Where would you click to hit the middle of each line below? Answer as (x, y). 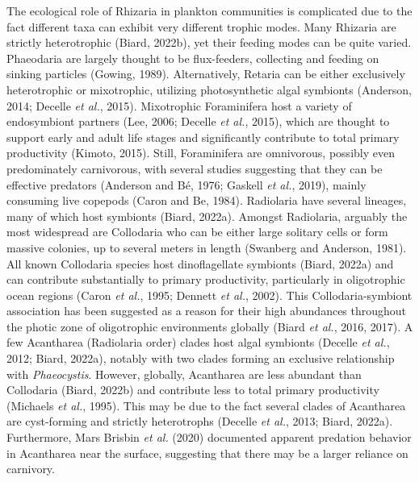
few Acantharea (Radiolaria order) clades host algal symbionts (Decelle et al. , (198, 342)
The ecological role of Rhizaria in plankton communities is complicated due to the (209, 10)
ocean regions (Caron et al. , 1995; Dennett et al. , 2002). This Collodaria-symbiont (209, 295)
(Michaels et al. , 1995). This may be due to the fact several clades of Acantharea (206, 405)
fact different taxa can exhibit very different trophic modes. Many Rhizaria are (201, 26)
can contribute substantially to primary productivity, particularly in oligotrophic (206, 279)
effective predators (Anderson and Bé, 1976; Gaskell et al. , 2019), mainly (186, 184)
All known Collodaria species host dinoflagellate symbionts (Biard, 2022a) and (200, 263)
